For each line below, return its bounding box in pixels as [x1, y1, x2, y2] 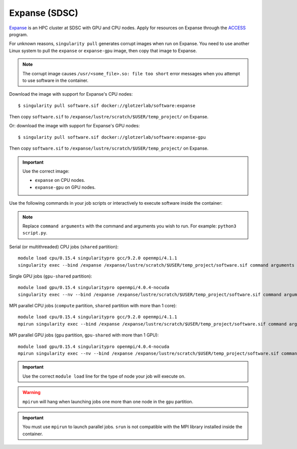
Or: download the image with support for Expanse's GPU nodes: [9, 123, 140, 129]
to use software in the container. [22, 77, 89, 83]
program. [9, 31, 28, 37]
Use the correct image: [22, 168, 69, 174]
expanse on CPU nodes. [35, 177, 85, 183]
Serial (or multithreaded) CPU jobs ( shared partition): [9, 243, 119, 250]
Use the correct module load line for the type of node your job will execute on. [22, 373, 186, 379]
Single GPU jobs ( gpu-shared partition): [9, 273, 93, 279]
